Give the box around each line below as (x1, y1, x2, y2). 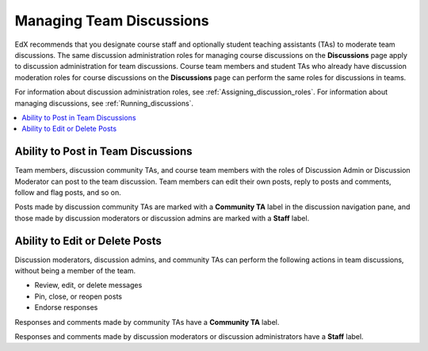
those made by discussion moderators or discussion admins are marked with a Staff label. (14, 213, 310, 223)
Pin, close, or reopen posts (34, 292, 123, 301)
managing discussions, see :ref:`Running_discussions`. (14, 98, 194, 108)
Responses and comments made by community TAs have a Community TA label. (14, 317, 280, 326)
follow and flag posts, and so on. (14, 187, 122, 197)
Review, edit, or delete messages (34, 280, 143, 290)
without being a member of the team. (14, 266, 136, 276)
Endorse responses (34, 303, 98, 312)
